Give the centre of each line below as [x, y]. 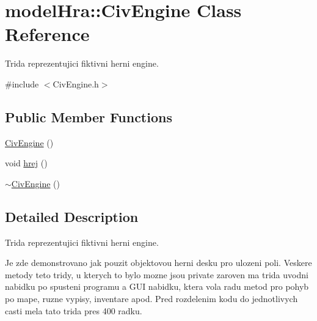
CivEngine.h [76, 83]
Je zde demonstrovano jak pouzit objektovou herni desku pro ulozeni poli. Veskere [158, 263]
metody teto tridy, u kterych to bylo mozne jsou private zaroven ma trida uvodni [157, 274]
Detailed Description [72, 216]
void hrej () [26, 163]
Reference [47, 34]
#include [22, 83]
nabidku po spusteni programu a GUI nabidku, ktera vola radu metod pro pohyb [157, 286]
